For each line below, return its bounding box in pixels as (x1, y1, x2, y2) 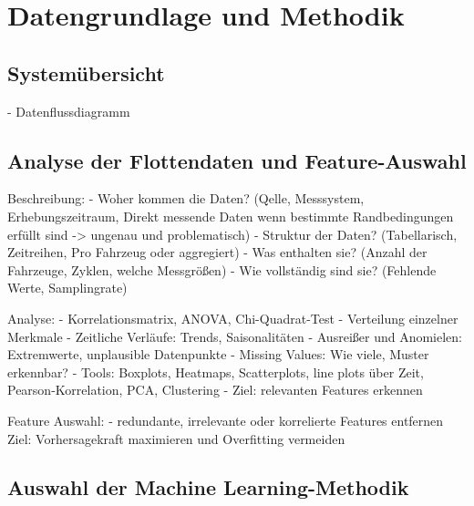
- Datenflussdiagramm (7, 101, 130, 120)
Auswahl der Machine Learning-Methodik (7, 473, 409, 501)
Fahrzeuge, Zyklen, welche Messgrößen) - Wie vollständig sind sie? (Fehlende (7, 260, 437, 279)
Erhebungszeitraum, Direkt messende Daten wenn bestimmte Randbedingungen (7, 206, 454, 225)
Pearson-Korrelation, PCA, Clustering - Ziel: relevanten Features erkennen (7, 380, 423, 399)
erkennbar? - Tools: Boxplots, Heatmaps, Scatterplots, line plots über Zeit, (7, 362, 424, 381)
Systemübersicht (7, 58, 165, 87)
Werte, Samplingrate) (7, 278, 128, 297)
